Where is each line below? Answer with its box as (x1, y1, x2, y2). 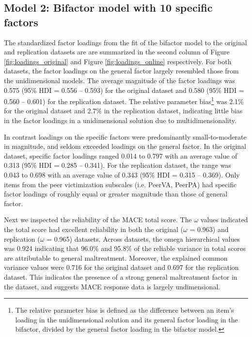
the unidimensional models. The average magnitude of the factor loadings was (4, 75, 235, 85)
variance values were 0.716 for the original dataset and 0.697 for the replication (4, 262, 239, 272)
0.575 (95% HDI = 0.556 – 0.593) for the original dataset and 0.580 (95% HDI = (4, 85, 244, 95)
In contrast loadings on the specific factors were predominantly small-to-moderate (4, 131, 247, 142)
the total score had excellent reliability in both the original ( (4, 224, 184, 234)
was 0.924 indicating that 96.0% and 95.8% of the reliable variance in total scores (4, 243, 246, 253)
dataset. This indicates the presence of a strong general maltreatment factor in (4, 271, 237, 282)
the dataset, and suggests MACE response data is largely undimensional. (4, 281, 220, 291)
